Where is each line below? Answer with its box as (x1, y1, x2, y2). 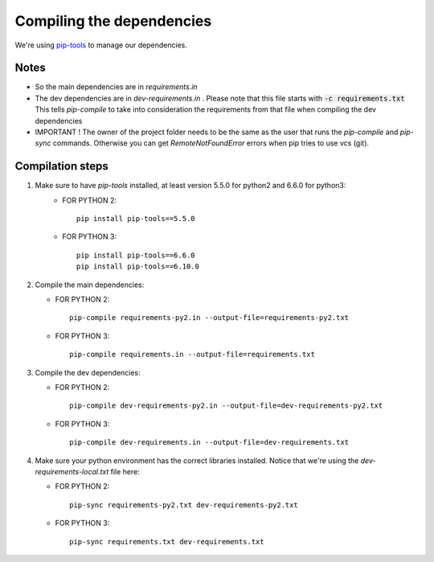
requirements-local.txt (35, 466, 109, 476)
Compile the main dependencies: (35, 280, 145, 289)
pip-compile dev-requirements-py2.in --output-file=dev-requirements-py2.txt (69, 401, 383, 410)
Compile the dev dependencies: (35, 367, 141, 377)
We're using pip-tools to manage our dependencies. (14, 40, 188, 50)
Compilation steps (14, 159, 108, 173)
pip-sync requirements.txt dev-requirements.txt (69, 537, 264, 546)
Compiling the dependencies (14, 12, 212, 30)
